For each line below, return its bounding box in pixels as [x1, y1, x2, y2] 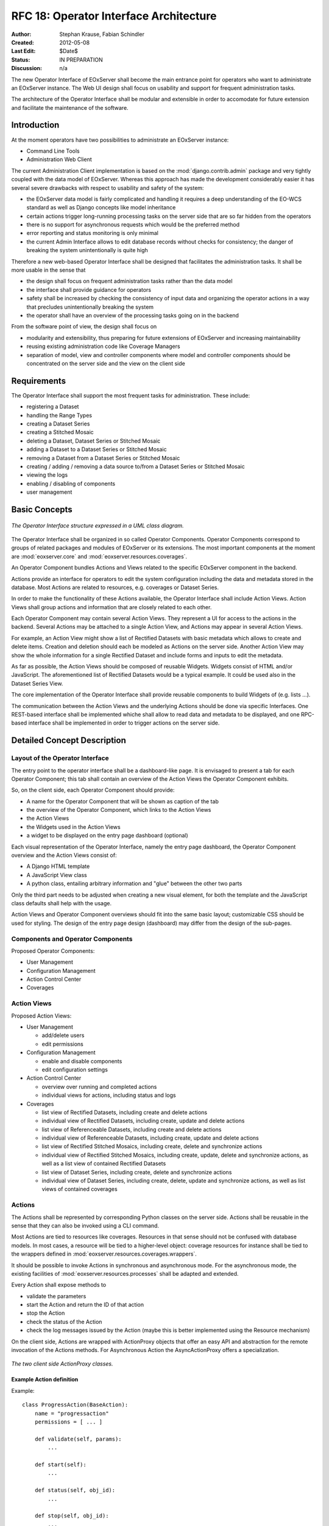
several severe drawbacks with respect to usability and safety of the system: [11, 184, 204, 192]
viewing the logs [26, 471, 68, 479]
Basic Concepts [11, 504, 73, 515]
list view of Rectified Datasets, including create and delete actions [41, 1108, 207, 1116]
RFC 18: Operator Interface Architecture [11, 9, 217, 23]
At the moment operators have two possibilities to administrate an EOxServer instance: [11, 136, 229, 143]
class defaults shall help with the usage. [11, 900, 112, 906]
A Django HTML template [26, 862, 90, 870]
